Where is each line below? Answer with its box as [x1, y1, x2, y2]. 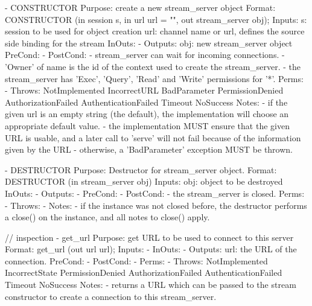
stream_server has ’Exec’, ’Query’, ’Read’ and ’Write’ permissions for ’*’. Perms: [5, 72, 304, 84]
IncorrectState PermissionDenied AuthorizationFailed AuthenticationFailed [5, 266, 282, 279]
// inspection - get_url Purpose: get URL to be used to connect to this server [5, 231, 294, 243]
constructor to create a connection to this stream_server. [5, 290, 217, 302]
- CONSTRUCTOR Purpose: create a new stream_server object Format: [5, 1, 276, 13]
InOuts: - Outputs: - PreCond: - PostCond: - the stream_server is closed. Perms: [5, 186, 305, 199]
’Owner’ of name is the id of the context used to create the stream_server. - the [5, 60, 301, 72]
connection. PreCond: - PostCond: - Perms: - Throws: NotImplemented [5, 254, 268, 267]
